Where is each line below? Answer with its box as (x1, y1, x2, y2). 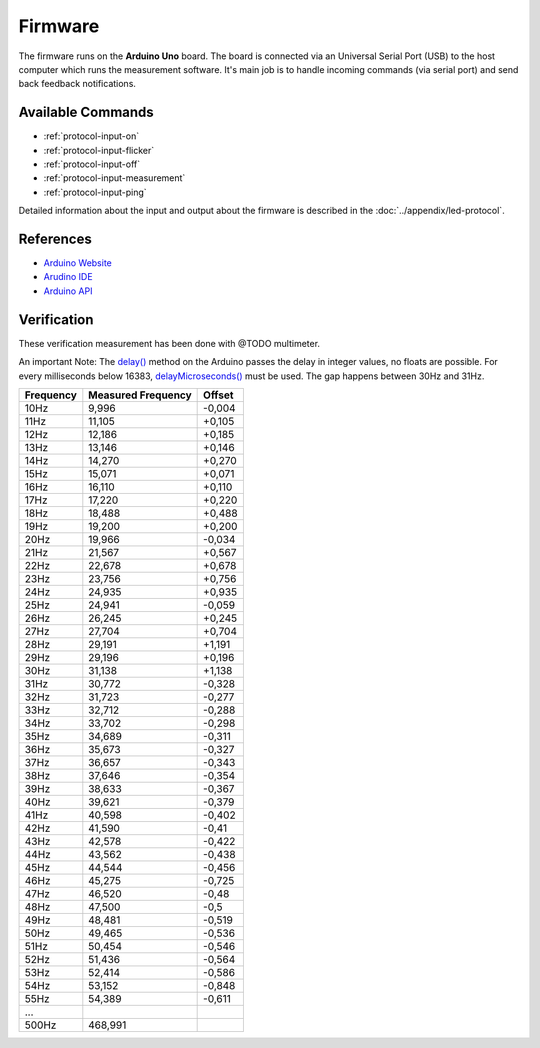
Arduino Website (43, 257, 112, 269)
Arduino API (43, 285, 93, 297)
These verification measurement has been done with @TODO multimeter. (18, 337, 320, 349)
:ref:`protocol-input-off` (43, 158, 141, 170)
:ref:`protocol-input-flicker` (43, 144, 155, 156)
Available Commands (18, 104, 154, 121)
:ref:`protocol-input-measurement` (43, 172, 186, 184)
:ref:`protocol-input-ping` (43, 186, 147, 198)
